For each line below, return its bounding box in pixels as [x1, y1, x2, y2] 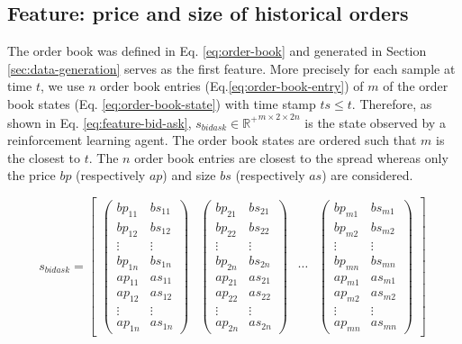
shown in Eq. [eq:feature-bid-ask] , [7, 113, 192, 131]
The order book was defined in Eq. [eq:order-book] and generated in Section [7, 41, 427, 60]
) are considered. [322, 166, 413, 185]
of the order [383, 77, 448, 95]
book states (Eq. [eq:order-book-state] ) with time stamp [7, 94, 316, 113]
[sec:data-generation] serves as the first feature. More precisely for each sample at [7, 59, 456, 77]
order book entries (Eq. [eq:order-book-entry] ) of [100, 77, 364, 95]
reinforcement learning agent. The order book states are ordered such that [7, 131, 417, 149]
